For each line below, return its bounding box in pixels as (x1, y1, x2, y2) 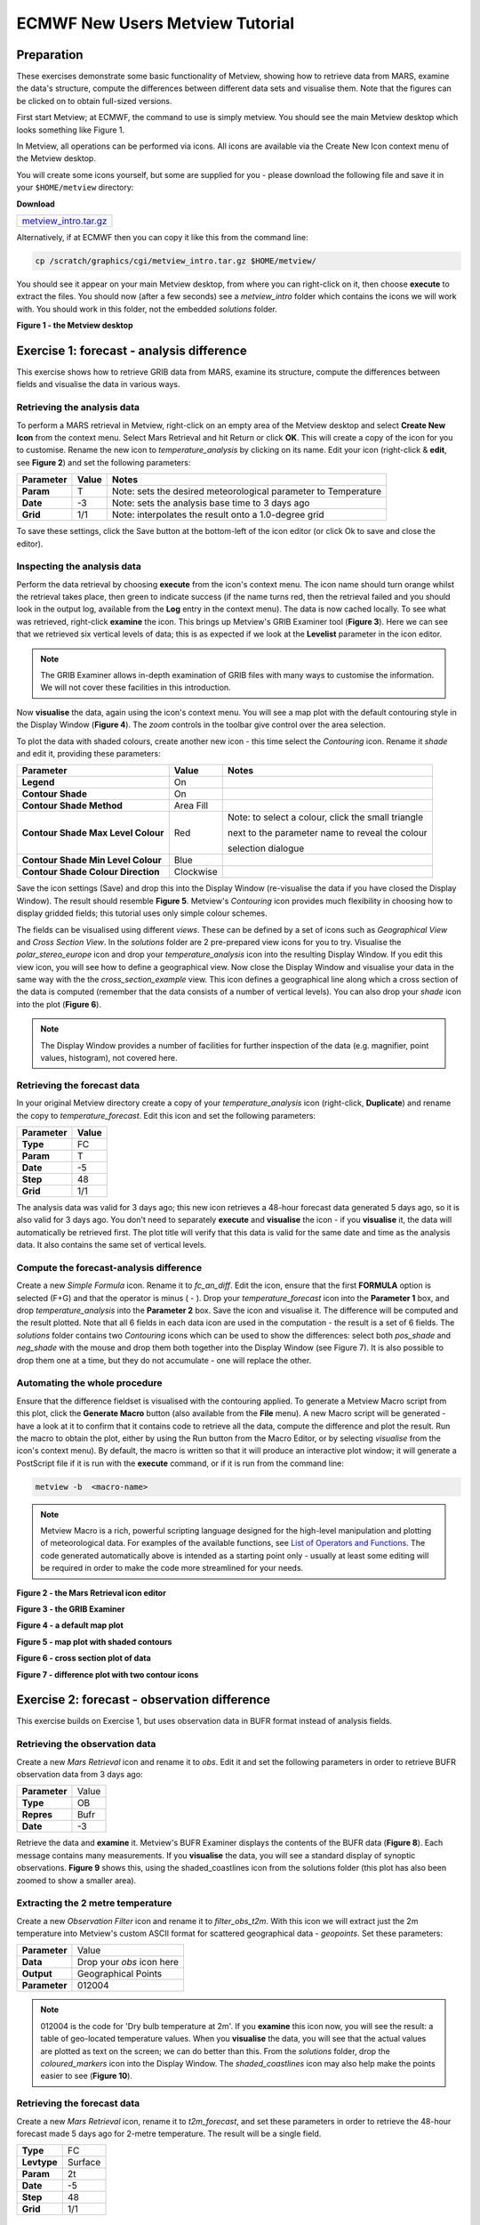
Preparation (16, 47, 84, 62)
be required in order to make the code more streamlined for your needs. (40, 1563, 304, 1574)
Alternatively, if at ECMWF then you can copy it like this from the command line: (16, 231, 308, 242)
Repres (21, 1808, 53, 1821)
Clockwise (173, 866, 218, 878)
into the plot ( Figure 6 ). (16, 999, 102, 1009)
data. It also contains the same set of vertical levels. (16, 1240, 207, 1250)
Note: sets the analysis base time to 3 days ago (111, 497, 310, 509)
